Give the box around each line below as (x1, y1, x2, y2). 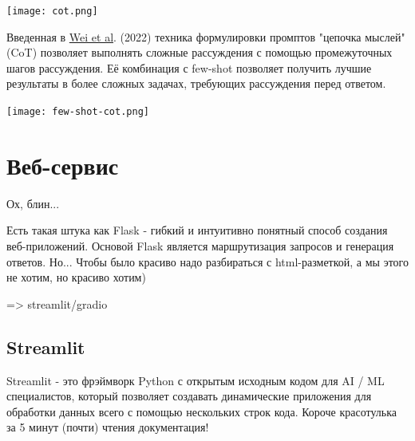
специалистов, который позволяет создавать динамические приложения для (6, 388, 372, 404)
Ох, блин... (6, 195, 60, 211)
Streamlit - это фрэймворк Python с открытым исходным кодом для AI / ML (6, 372, 385, 388)
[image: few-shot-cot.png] (6, 106, 149, 118)
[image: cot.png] (6, 6, 98, 17)
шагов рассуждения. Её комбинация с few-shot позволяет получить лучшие (6, 59, 372, 76)
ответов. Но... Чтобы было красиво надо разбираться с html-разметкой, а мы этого (6, 253, 409, 270)
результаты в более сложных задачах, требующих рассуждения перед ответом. (6, 75, 386, 92)
